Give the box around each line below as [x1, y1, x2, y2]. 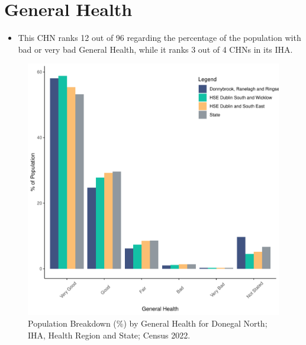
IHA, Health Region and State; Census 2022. [28, 328, 191, 341]
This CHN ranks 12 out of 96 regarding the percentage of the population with [18, 31, 301, 44]
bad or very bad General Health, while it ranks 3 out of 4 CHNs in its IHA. [18, 43, 293, 55]
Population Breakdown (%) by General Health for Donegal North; [28, 317, 268, 329]
